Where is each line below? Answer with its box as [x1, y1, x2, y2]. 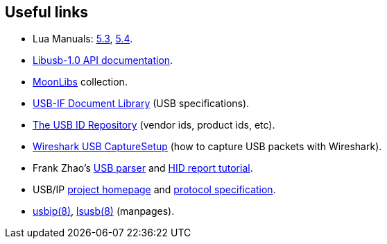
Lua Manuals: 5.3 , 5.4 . [33, 33, 133, 45]
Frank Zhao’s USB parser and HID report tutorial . [33, 162, 253, 174]
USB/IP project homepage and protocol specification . [33, 184, 276, 196]
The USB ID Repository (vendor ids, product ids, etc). [33, 119, 275, 131]
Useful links [5, 3, 89, 21]
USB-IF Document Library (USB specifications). [33, 97, 250, 110]
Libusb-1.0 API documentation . [33, 54, 173, 67]
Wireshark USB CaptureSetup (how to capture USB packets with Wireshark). [33, 140, 382, 153]
